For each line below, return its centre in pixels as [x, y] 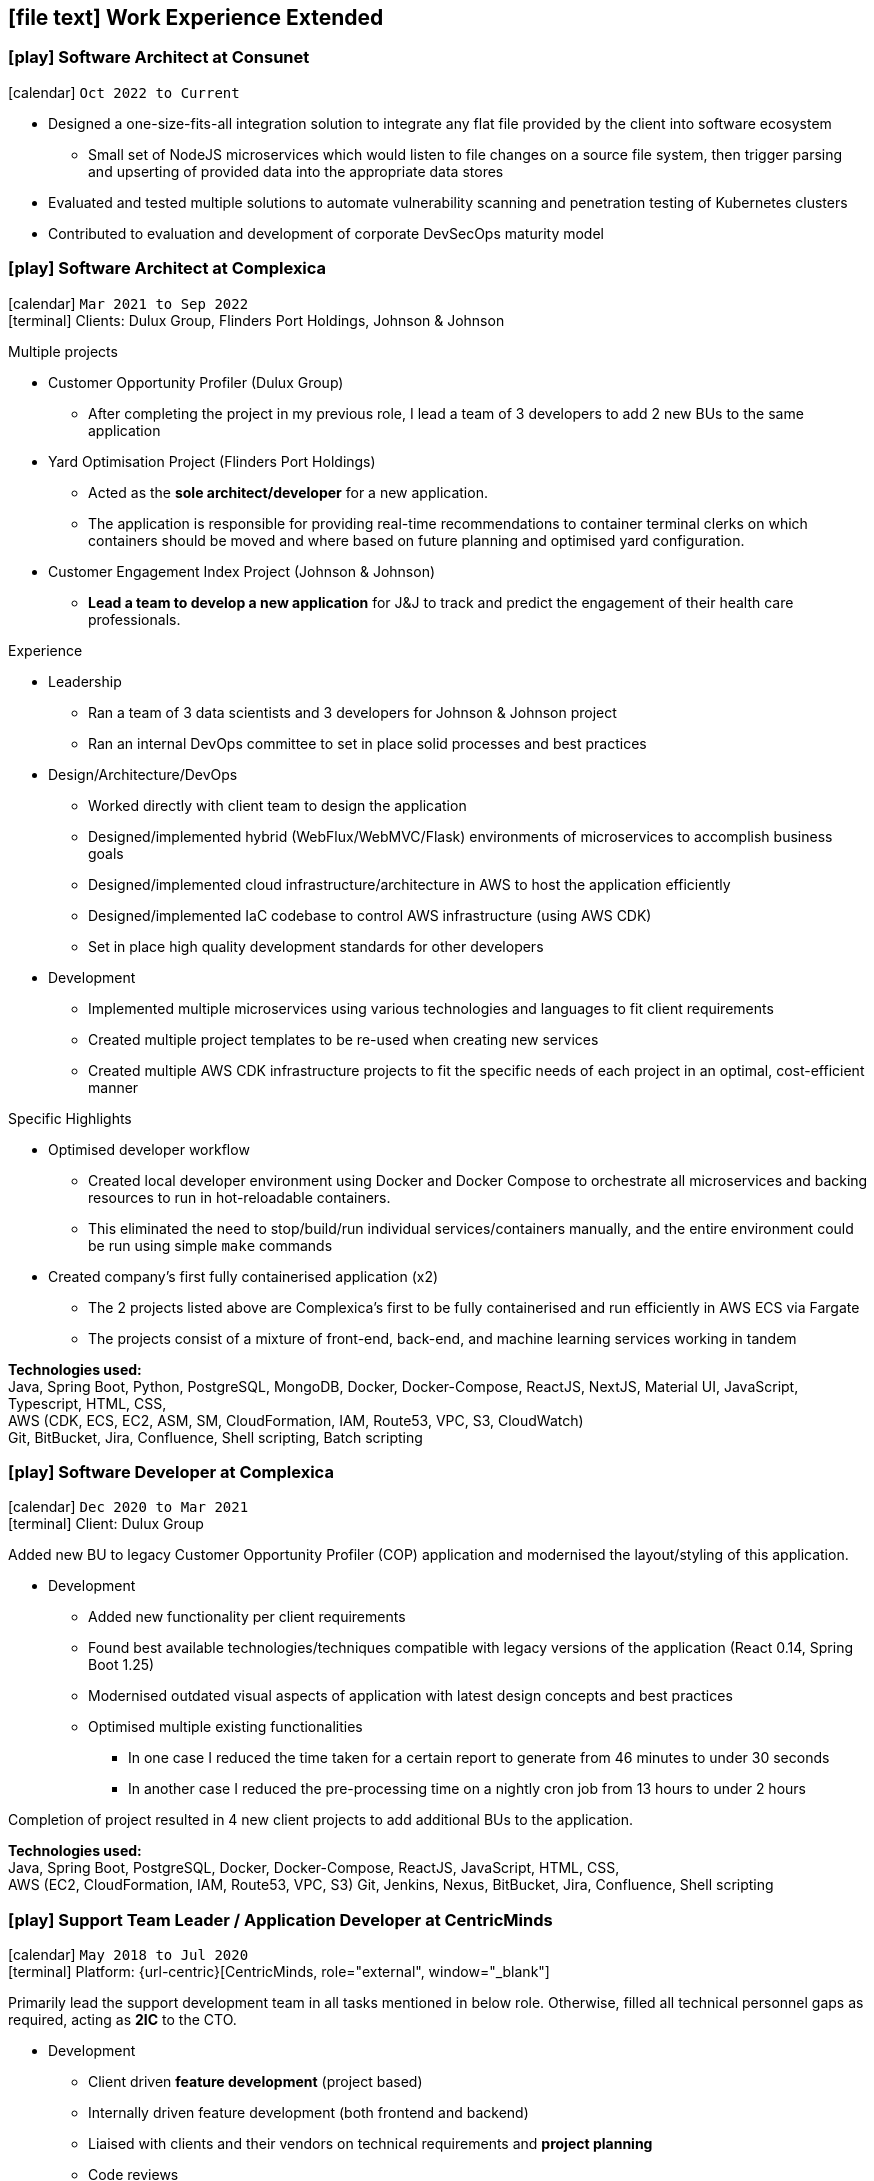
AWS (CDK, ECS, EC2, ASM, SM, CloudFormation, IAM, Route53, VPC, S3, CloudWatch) [296, 1420]
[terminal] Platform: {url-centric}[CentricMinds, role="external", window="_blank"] [279, 1972]
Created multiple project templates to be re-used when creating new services [343, 1039]
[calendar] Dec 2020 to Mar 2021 [128, 1507]
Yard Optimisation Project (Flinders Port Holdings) [212, 461]
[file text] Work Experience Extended [196, 17]
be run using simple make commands [210, 1245]
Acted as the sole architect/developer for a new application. [288, 492]
